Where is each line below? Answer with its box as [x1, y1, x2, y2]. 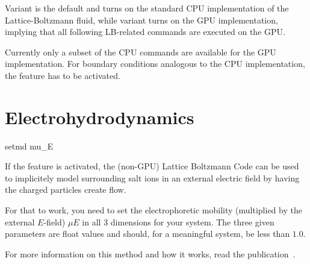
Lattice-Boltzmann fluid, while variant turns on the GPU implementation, [5, 13, 278, 26]
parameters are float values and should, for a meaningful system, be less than [5, 227, 290, 240]
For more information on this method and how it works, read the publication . [5, 247, 296, 260]
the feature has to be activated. [5, 69, 120, 81]
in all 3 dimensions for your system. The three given [82, 215, 274, 228]
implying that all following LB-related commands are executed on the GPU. [5, 25, 285, 38]
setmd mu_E [5, 139, 54, 152]
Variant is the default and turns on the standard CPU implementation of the [5, 2, 289, 14]
